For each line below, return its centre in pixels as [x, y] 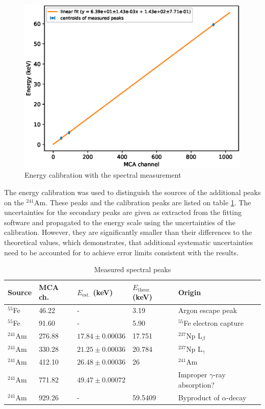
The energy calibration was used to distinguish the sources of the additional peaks [132, 192]
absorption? [196, 384]
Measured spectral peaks [132, 269]
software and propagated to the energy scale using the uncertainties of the [120, 222]
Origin [190, 292]
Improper [193, 375]
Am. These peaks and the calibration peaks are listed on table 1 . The [143, 202]
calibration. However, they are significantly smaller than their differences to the [128, 232]
